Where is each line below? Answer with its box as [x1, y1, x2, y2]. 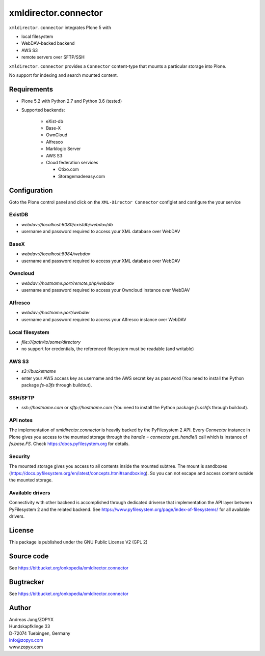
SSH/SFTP [9, 394, 34, 401]
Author [9, 603, 31, 612]
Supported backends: [21, 107, 65, 113]
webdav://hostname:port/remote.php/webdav [21, 280, 115, 286]
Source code [9, 552, 49, 560]
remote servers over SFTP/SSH [21, 54, 85, 60]
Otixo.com [58, 166, 79, 172]
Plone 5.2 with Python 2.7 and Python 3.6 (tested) [21, 98, 122, 104]
